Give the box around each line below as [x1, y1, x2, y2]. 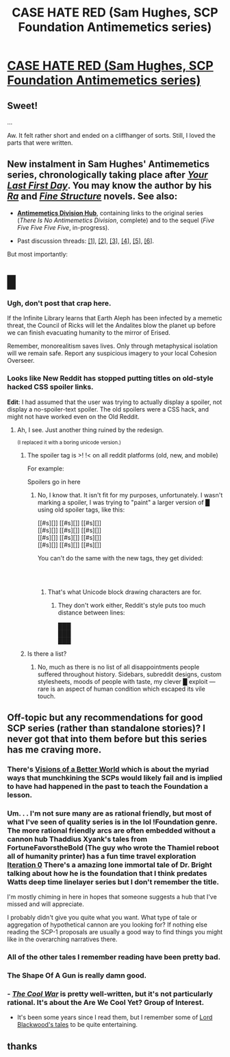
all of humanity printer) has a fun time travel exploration [7, 851, 196, 861]
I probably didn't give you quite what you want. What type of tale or [7, 914, 197, 922]
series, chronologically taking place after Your [7, 169, 208, 181]
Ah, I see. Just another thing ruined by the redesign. [16, 425, 164, 434]
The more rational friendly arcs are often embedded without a [7, 825, 216, 835]
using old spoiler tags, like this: [37, 506, 125, 514]
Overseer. [7, 357, 35, 365]
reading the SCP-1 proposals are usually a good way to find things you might [7, 928, 223, 936]
